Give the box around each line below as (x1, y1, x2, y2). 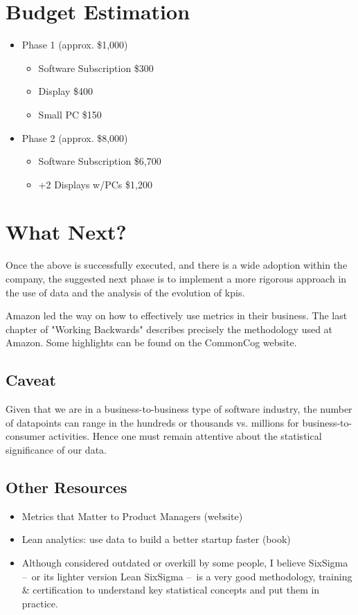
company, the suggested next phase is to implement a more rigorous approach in (6, 271, 347, 285)
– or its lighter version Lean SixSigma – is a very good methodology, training (21, 569, 352, 583)
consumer (6, 429, 46, 443)
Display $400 (38, 84, 93, 98)
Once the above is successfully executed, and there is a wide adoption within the (6, 258, 348, 272)
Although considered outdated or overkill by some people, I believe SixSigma (21, 555, 348, 569)
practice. (21, 596, 58, 610)
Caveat (6, 369, 56, 391)
